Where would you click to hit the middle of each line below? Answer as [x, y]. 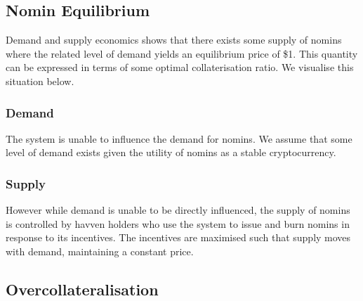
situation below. [40, 81]
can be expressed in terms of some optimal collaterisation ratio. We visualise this [180, 67]
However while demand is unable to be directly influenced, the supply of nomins [178, 210]
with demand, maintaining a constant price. [100, 251]
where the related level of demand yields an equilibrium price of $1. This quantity [182, 53]
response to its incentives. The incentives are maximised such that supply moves [178, 237]
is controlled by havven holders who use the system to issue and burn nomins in [178, 223]
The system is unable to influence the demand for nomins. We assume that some [179, 138]
